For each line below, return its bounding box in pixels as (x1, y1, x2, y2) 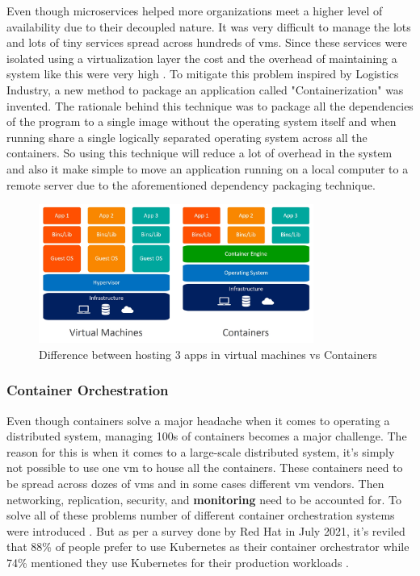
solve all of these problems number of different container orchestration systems (6, 507, 395, 524)
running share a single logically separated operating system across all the (6, 128, 367, 145)
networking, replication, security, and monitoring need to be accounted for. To (6, 490, 401, 507)
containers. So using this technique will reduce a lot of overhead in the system (6, 144, 393, 161)
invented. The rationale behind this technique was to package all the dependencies (6, 97, 414, 114)
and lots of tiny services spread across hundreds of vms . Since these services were (6, 34, 408, 51)
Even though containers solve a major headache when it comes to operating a (6, 411, 390, 428)
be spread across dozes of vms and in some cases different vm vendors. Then (6, 474, 384, 491)
